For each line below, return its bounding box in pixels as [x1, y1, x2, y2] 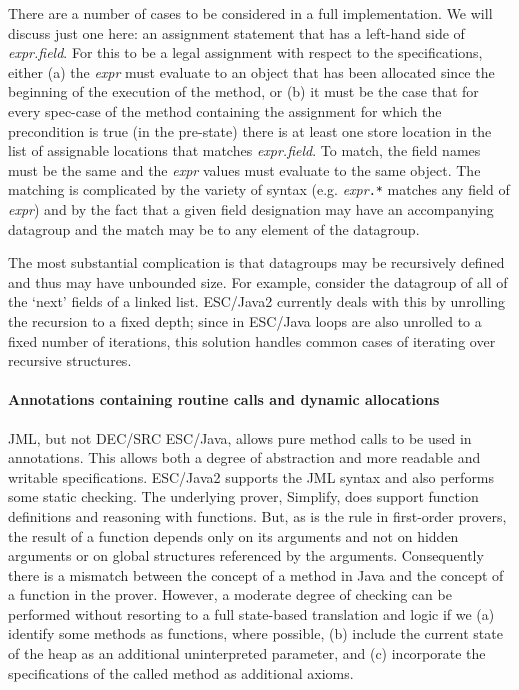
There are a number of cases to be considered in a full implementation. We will [8, 3, 493, 23]
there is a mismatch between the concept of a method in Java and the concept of [8, 564, 504, 585]
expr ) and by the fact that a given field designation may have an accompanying [8, 199, 494, 219]
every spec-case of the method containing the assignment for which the [8, 100, 442, 121]
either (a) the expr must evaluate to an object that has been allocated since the [8, 61, 495, 82]
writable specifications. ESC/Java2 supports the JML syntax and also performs [8, 466, 495, 487]
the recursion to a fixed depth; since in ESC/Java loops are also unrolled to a [8, 310, 482, 331]
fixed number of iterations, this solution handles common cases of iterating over [8, 330, 496, 351]
